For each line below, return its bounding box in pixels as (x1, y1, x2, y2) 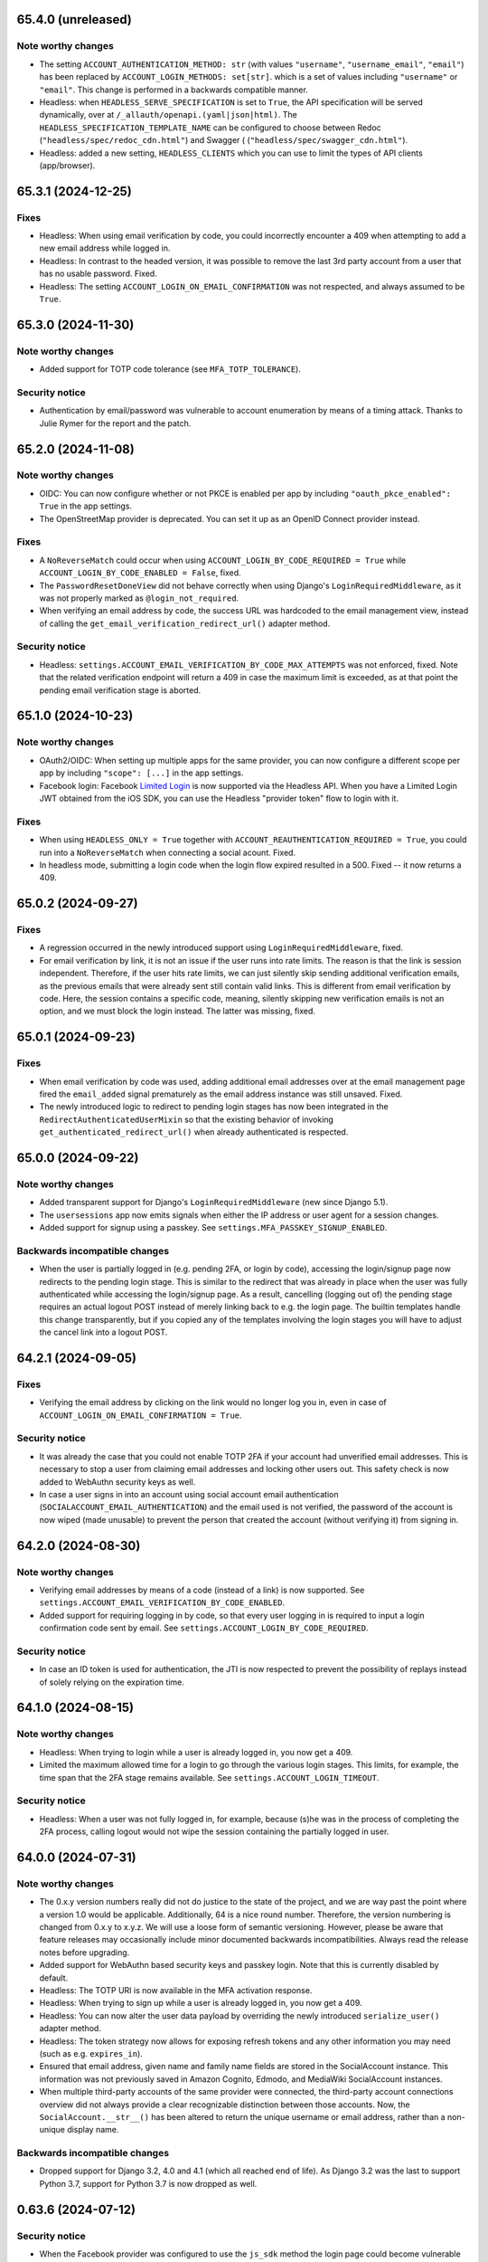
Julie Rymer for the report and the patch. (39, 417, 192, 429)
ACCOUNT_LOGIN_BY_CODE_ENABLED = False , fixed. (39, 567, 241, 578)
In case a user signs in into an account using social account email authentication (39, 1489, 339, 1499)
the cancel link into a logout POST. (39, 1326, 168, 1338)
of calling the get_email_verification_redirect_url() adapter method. (39, 618, 331, 629)
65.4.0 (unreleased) (16, 12, 133, 27)
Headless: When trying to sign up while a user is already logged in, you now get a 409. (39, 1998, 362, 2009)
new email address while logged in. (39, 242, 171, 253)
